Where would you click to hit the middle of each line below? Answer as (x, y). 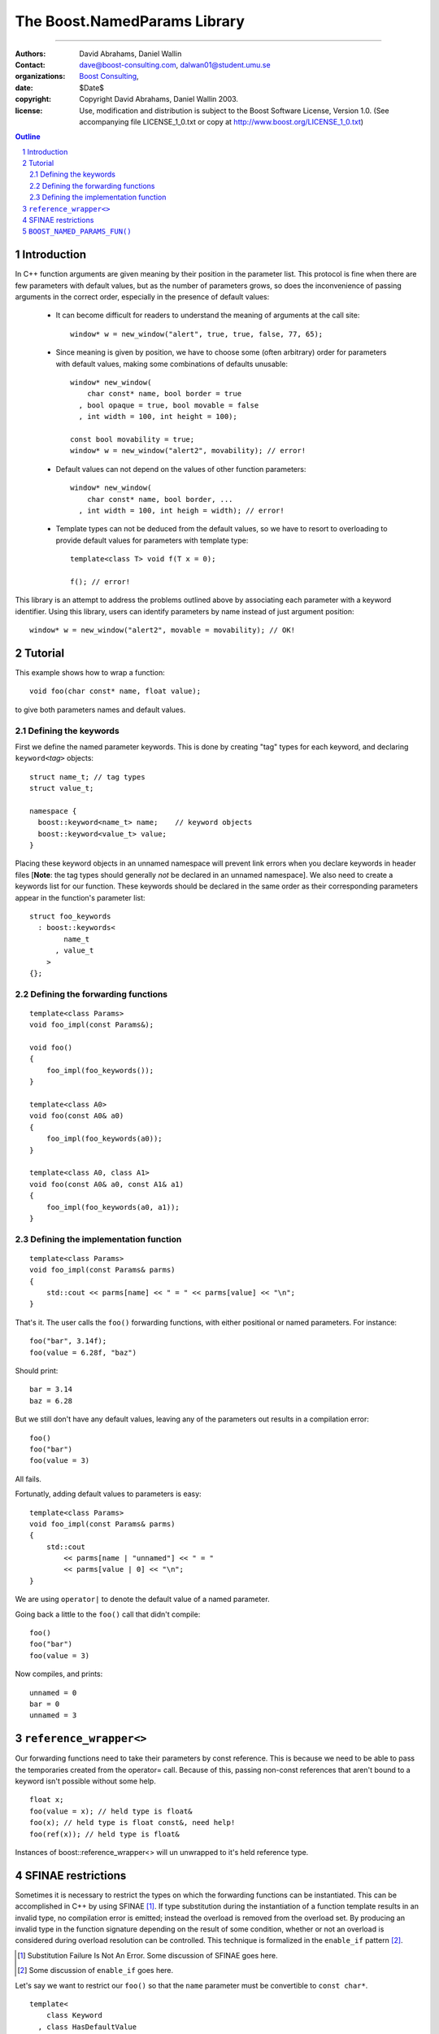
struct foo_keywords (70, 916)
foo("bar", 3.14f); (68, 1341)
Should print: (37, 1371)
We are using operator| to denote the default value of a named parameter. (142, 1600)
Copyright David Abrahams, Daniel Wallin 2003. (159, 99)
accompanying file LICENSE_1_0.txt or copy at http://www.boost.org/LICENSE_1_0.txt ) (222, 121)
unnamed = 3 (53, 1715)
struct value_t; (62, 788)
